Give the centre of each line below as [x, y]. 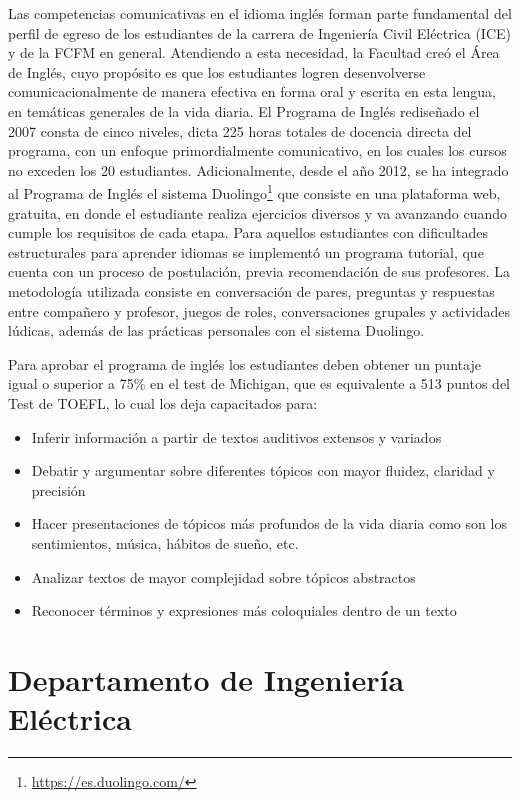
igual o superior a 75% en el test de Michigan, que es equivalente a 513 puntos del [259, 383]
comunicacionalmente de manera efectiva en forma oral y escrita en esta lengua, [252, 91]
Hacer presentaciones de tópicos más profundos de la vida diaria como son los [269, 523]
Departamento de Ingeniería [206, 678]
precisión [58, 489]
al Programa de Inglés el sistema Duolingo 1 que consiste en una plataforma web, [254, 191]
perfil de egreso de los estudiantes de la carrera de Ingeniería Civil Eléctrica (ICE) [259, 32]
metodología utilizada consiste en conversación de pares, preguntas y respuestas [251, 290]
